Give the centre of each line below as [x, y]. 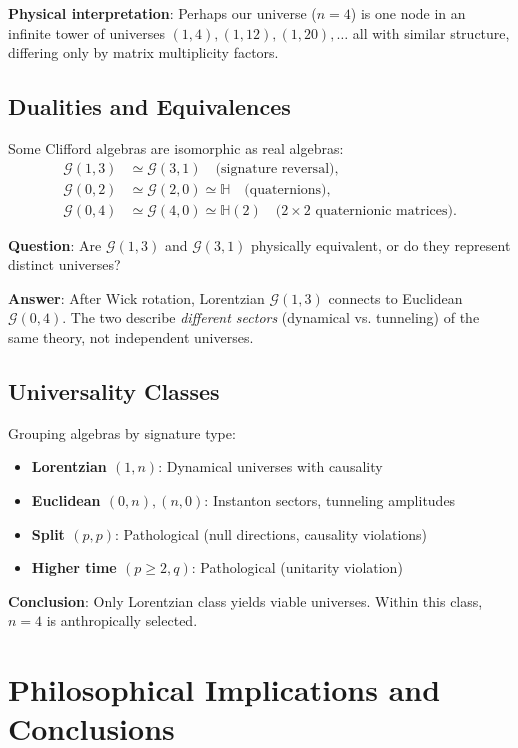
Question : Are [55, 244]
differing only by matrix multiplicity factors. [143, 52]
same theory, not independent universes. [131, 337]
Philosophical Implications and [224, 689]
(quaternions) [285, 189]
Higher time [74, 567]
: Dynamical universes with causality [270, 466]
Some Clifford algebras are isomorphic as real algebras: [176, 147]
